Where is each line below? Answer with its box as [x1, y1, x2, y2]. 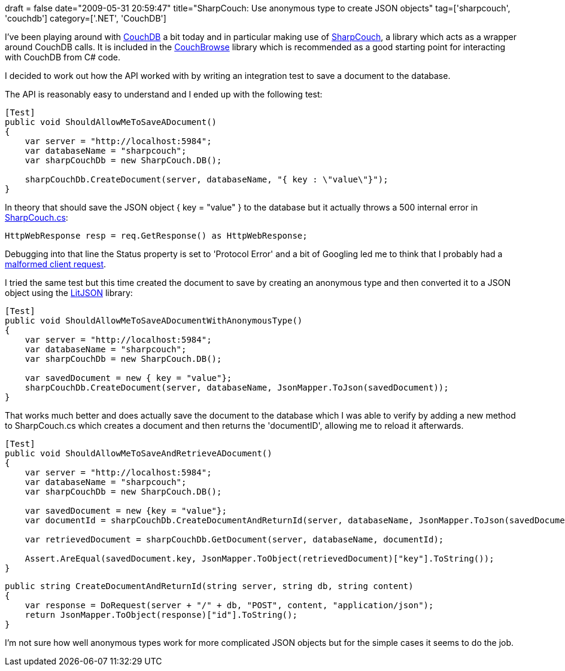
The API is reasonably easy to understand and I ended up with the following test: [5, 89, 323, 99]
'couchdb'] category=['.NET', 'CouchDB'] [5, 13, 166, 23]
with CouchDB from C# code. [5, 52, 121, 62]
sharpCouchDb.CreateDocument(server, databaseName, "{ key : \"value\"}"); [25, 175, 388, 184]
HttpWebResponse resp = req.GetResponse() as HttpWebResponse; [5, 231, 308, 240]
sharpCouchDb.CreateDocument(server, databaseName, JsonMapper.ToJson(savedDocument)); [25, 383, 449, 392]
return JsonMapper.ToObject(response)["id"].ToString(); [25, 610, 297, 620]
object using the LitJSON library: [5, 288, 133, 298]
